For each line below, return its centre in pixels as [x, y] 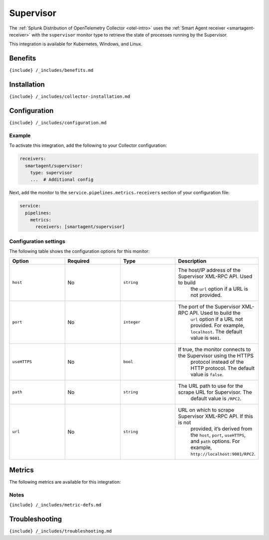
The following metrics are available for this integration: [65, 482]
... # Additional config [62, 180]
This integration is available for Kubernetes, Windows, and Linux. [76, 44]
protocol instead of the [217, 362]
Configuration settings [37, 241]
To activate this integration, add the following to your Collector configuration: [88, 145]
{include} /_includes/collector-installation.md [70, 97]
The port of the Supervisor [209, 306]
